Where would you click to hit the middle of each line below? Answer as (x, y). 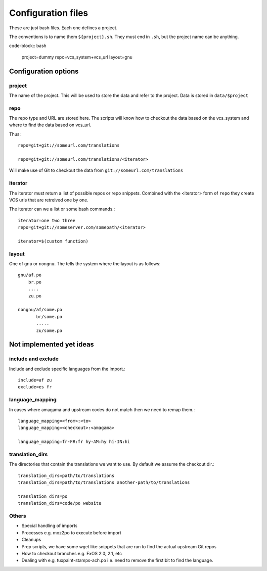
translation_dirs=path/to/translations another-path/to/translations (104, 483)
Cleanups (31, 540)
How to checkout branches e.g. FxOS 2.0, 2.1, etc (72, 553)
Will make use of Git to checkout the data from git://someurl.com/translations (96, 170)
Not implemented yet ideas (51, 345)
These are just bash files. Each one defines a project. (63, 28)
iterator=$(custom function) (53, 241)
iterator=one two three (47, 220)
